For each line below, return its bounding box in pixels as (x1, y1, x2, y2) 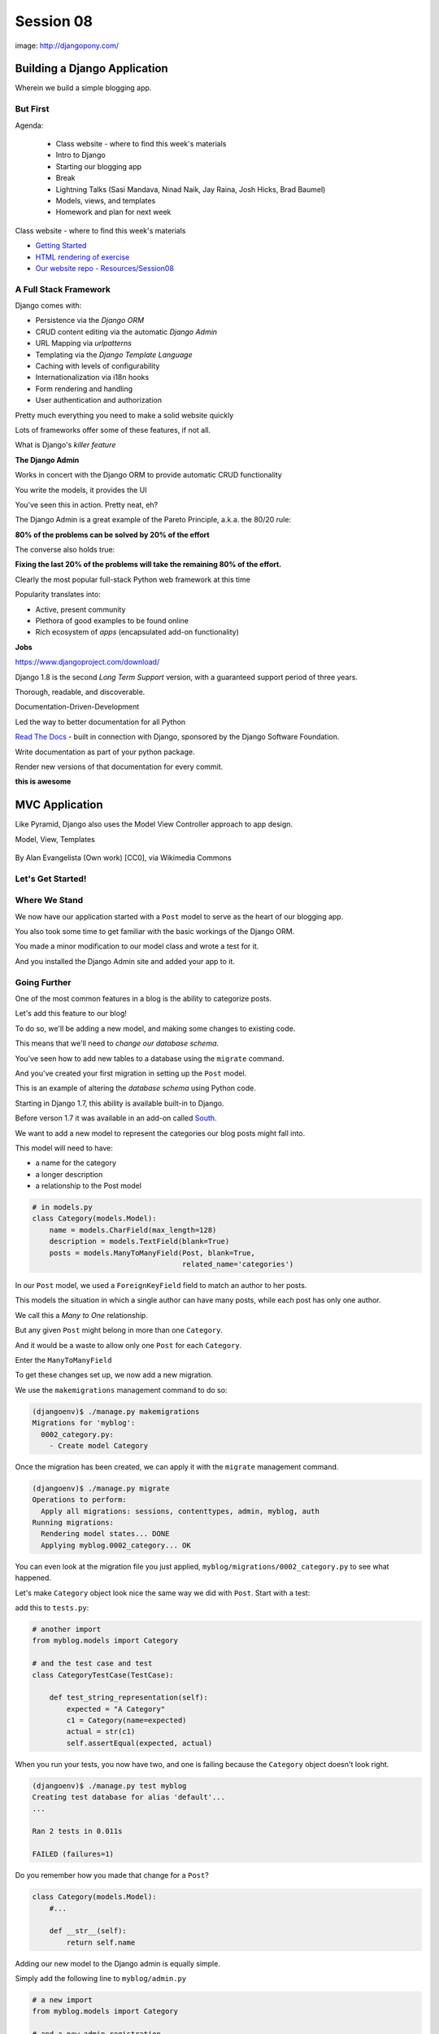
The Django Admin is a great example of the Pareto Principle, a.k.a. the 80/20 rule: (15, 515, 292, 525)
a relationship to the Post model (35, 1181, 142, 1191)
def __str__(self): (49, 1927, 128, 1936)
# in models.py (32, 1203, 93, 1212)
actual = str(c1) (66, 1727, 136, 1736)
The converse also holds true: (15, 545, 115, 555)
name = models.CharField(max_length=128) (49, 1225, 217, 1234)
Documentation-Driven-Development (15, 702, 140, 712)
